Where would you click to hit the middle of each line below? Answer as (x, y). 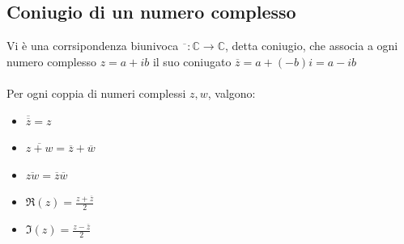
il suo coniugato (192, 61)
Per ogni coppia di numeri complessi (96, 93)
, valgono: (232, 93)
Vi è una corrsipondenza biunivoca (93, 46)
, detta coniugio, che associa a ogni (311, 46)
